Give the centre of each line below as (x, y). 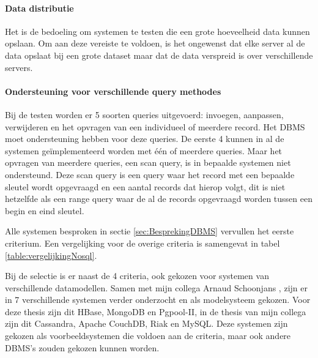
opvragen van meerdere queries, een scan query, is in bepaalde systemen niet (148, 162)
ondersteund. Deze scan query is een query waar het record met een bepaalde (150, 174)
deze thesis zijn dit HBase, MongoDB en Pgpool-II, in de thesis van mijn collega (156, 311)
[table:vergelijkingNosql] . (51, 255)
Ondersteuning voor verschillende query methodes (113, 91)
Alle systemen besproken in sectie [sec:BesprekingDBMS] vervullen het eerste (150, 231)
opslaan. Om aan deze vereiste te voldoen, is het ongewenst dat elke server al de (155, 43)
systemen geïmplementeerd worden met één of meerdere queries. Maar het (144, 150)
